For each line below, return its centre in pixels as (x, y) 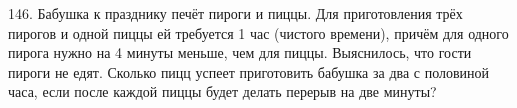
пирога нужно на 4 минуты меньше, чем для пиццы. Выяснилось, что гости (240, 52)
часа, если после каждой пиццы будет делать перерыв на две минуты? (222, 91)
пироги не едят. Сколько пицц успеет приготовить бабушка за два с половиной (249, 71)
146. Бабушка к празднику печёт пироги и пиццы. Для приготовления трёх (235, 13)
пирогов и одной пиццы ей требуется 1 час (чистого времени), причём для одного (258, 32)
